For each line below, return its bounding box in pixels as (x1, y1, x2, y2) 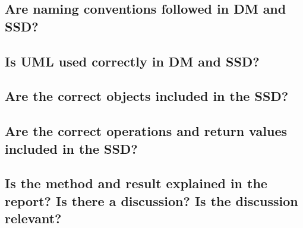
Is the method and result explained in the (5, 174, 267, 192)
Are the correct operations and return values (5, 122, 287, 140)
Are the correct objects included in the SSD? (5, 87, 289, 105)
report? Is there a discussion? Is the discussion (5, 191, 298, 210)
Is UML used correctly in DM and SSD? (5, 52, 260, 70)
